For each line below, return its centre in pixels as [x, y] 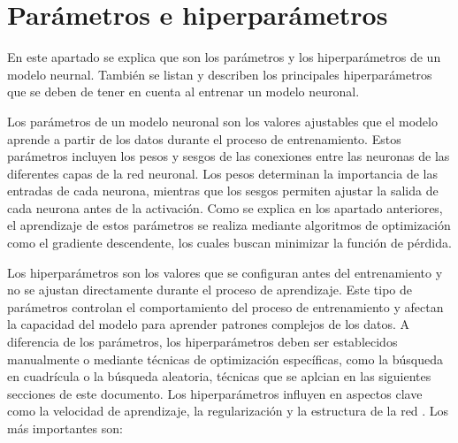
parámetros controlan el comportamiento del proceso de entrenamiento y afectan [225, 306]
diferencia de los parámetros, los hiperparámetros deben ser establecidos [202, 342]
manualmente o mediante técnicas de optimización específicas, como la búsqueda [225, 359]
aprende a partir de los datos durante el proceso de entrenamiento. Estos [204, 138]
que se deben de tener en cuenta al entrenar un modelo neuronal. [183, 92]
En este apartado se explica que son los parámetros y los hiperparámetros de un [224, 57]
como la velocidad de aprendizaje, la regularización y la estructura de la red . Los [228, 411]
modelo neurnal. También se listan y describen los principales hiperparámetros [220, 74]
